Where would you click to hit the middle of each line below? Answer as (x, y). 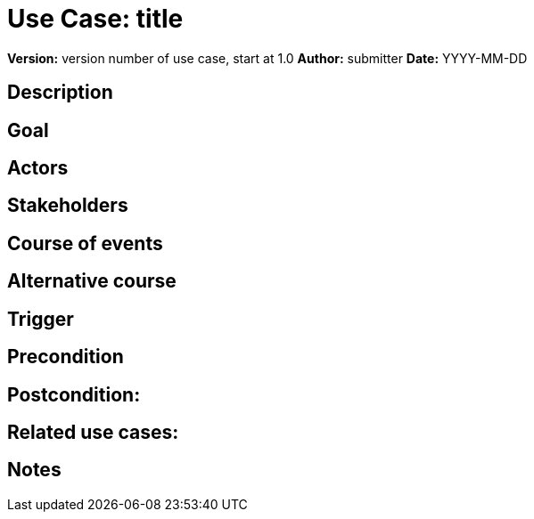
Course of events (85, 243)
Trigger (41, 319)
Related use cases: (93, 432)
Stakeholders (68, 206)
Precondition (66, 357)
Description (60, 93)
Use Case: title (95, 19)
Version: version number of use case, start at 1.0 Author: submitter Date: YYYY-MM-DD (267, 58)
